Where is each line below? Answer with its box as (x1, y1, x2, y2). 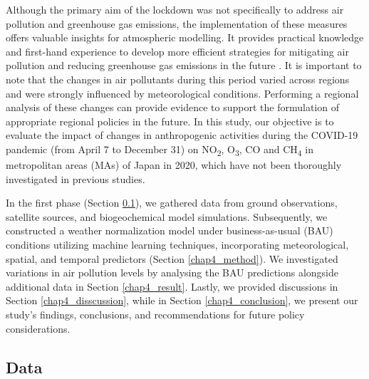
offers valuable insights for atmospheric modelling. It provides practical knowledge (6, 30, 364, 45)
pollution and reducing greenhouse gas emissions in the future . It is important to (6, 58, 362, 73)
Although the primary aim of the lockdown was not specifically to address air (6, 2, 344, 16)
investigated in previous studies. (6, 171, 145, 186)
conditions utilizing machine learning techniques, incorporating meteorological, (6, 237, 349, 252)
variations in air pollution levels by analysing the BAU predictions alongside (6, 265, 339, 280)
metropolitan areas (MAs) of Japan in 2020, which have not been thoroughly (6, 157, 342, 172)
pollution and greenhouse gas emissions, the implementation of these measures (6, 16, 348, 31)
